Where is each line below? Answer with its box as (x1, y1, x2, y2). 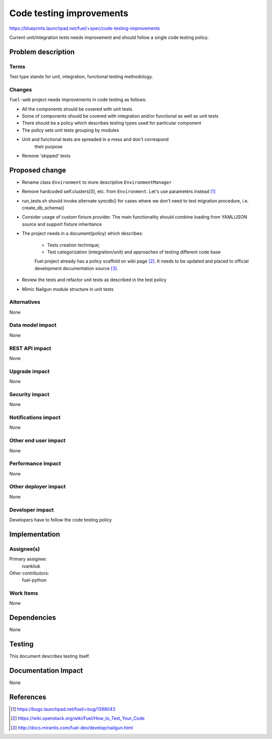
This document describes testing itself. (9, 653, 90, 659)
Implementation (9, 530, 60, 539)
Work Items (9, 590, 38, 597)
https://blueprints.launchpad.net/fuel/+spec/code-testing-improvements (9, 25, 160, 31)
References (9, 693, 46, 701)
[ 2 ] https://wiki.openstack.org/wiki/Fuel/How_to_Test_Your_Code (11, 715, 145, 721)
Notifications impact (9, 414, 60, 421)
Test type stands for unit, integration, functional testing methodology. (9, 74, 153, 80)
